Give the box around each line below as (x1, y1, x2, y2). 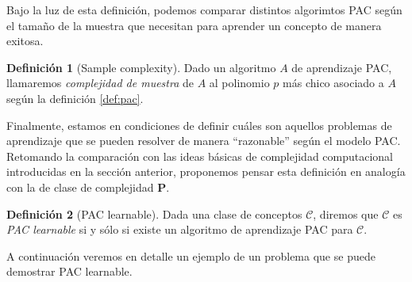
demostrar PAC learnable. (6, 263, 133, 280)
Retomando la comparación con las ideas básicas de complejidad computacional (6, 147, 394, 164)
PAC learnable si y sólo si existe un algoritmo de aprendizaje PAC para (6, 221, 353, 238)
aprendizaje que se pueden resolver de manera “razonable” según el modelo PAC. (6, 132, 401, 149)
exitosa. (6, 32, 44, 49)
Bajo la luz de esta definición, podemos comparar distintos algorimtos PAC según (6, 2, 402, 17)
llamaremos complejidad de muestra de (6, 74, 194, 91)
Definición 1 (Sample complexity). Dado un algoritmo (6, 59, 276, 75)
